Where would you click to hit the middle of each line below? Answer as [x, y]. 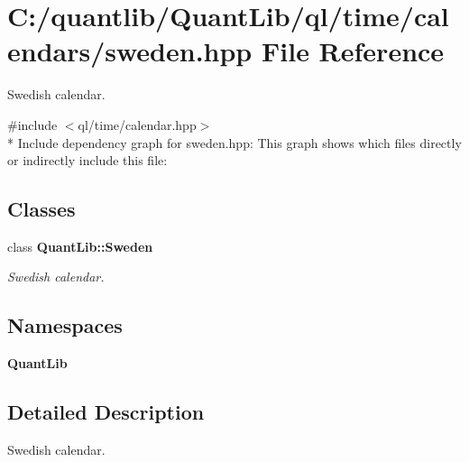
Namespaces [65, 325]
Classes [41, 209]
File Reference [353, 51]
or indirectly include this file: [87, 160]
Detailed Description [106, 412]
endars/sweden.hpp [130, 51]
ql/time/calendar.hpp [137, 124]
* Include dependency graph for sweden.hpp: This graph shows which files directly [234, 142]
